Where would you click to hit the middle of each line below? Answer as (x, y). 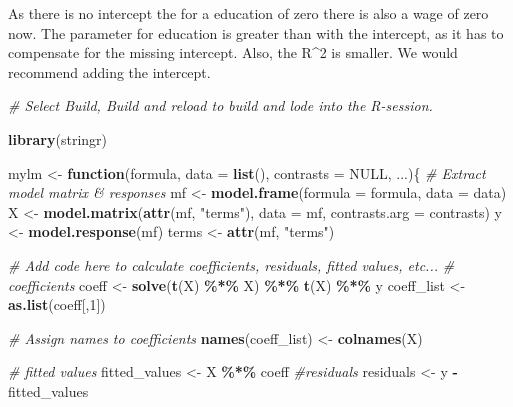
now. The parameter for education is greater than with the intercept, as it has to (256, 32)
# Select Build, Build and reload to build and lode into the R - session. (220, 105)
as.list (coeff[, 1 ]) (57, 304)
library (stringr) (57, 138)
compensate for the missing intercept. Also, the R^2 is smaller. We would (233, 52)
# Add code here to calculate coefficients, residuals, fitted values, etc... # (231, 264)
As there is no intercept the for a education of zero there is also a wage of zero (248, 13)
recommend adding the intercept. (109, 71)
